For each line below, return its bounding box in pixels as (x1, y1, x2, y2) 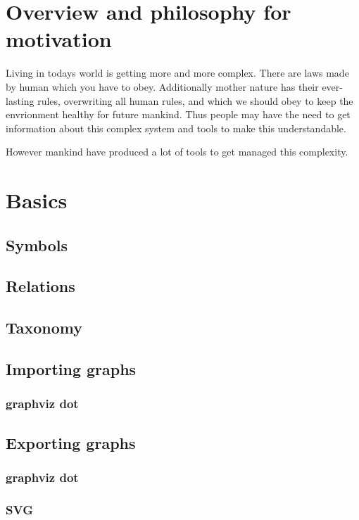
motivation (6, 25, 112, 53)
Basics (6, 186, 68, 215)
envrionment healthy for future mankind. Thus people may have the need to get (6, 107, 351, 122)
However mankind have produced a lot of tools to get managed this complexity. (6, 144, 348, 159)
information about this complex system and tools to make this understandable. (6, 120, 346, 135)
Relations (6, 275, 75, 297)
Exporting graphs (6, 431, 136, 453)
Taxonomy (6, 317, 83, 338)
